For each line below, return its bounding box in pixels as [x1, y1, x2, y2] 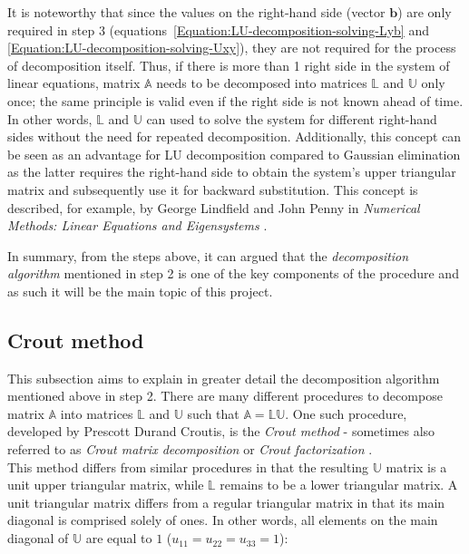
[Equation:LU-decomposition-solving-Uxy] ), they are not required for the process [7, 38, 456, 57]
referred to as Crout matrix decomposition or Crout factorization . [7, 440, 373, 459]
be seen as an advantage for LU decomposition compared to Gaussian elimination [7, 144, 461, 163]
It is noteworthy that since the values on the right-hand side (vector [7, 3, 386, 21]
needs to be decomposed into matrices [156, 73, 367, 92]
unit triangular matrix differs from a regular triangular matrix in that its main [7, 492, 445, 511]
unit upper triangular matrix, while [7, 475, 204, 494]
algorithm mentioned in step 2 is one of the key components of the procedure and [7, 264, 459, 283]
